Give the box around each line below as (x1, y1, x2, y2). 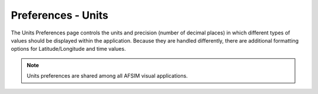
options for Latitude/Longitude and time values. (11, 46, 126, 53)
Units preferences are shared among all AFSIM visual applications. (26, 72, 188, 79)
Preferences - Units (11, 9, 109, 22)
